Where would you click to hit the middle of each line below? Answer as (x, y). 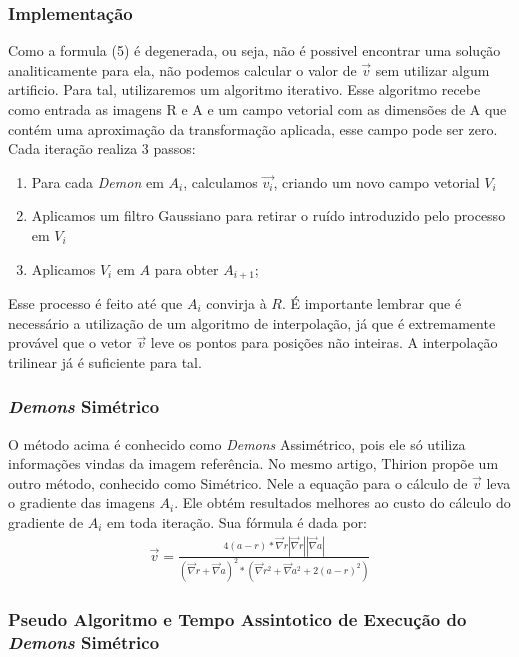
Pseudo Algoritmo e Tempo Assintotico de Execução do (237, 618)
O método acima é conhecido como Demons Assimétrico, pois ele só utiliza (237, 443)
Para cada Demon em (97, 181)
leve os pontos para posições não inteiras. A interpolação (324, 342)
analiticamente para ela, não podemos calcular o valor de (182, 69)
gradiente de (46, 521)
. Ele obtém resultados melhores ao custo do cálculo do (342, 502)
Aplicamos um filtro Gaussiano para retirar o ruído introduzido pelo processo (268, 215)
